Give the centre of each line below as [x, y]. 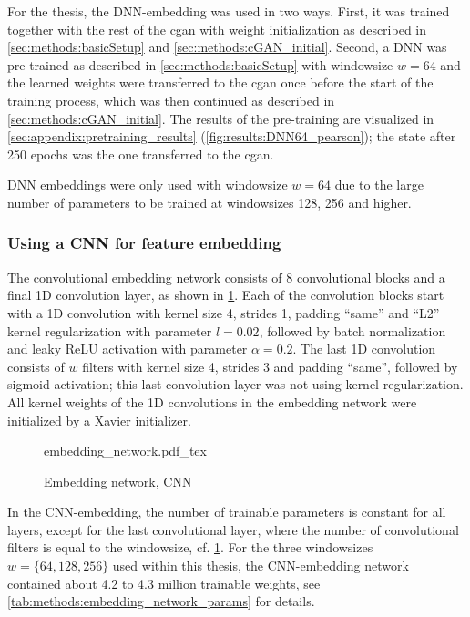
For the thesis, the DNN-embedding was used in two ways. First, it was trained [229, 11]
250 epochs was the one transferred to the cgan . [141, 154]
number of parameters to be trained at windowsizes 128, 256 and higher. [209, 202]
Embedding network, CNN [118, 481]
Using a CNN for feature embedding [144, 243]
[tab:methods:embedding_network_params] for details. [161, 601]
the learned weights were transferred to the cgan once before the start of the [220, 82]
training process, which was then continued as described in [171, 100]
